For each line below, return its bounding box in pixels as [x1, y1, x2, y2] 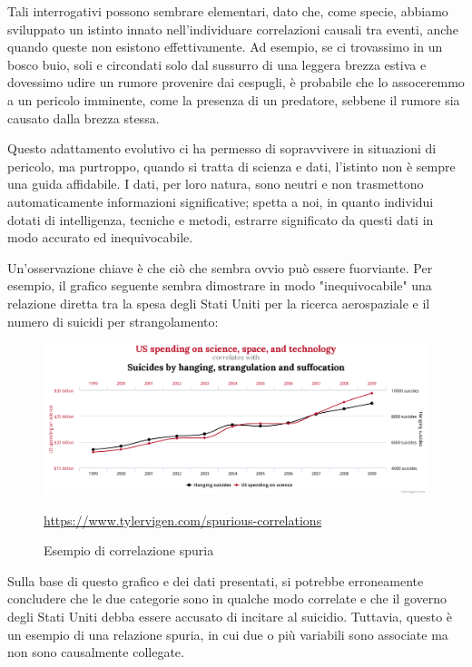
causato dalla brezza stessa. [7, 108, 160, 127]
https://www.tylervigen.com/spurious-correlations [44, 510, 322, 529]
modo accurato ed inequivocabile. [7, 228, 193, 247]
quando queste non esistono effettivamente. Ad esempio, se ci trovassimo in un [7, 37, 443, 56]
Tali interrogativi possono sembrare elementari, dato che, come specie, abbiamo [7, 2, 448, 20]
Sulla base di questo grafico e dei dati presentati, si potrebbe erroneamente [7, 571, 424, 590]
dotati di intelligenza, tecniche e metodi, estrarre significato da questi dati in [7, 210, 434, 229]
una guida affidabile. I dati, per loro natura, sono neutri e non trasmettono [7, 174, 424, 193]
